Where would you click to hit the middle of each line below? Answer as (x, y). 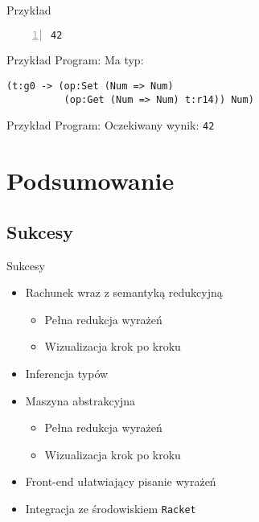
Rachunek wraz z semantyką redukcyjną (124, 292)
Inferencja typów (67, 373)
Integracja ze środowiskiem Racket (111, 508)
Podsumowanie (90, 181)
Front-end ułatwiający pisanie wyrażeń (121, 481)
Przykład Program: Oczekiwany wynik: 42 (111, 125)
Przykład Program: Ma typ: (75, 60)
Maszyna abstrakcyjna (80, 400)
